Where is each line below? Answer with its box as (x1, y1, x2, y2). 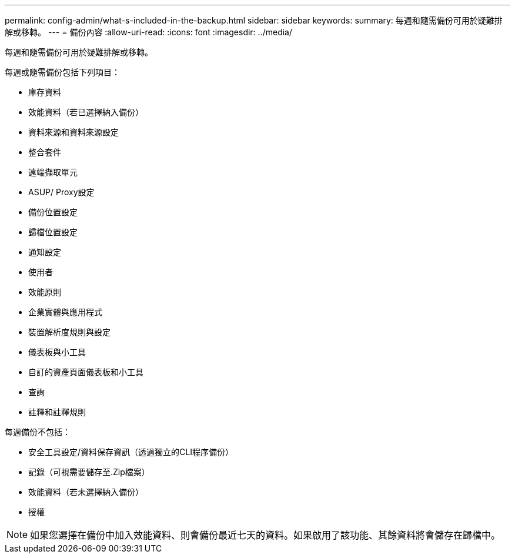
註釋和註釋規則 (28, 407, 86, 417)
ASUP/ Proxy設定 (28, 187, 95, 197)
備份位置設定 (28, 207, 78, 217)
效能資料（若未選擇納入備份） (28, 487, 143, 497)
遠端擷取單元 (28, 167, 78, 177)
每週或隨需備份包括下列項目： (5, 67, 120, 77)
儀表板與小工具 (28, 347, 86, 357)
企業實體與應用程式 (28, 307, 102, 317)
